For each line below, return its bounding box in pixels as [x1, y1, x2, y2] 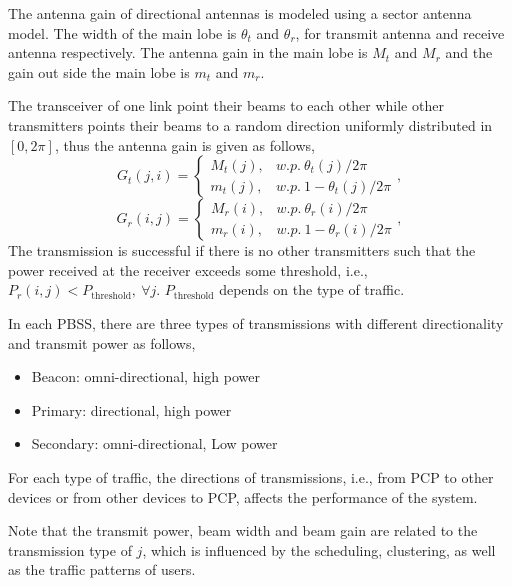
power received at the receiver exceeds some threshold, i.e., [8, 259, 368, 280]
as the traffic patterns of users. [8, 559, 196, 580]
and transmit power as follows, [8, 332, 196, 353]
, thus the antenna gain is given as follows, [54, 134, 315, 155]
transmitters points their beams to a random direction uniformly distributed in [8, 114, 493, 135]
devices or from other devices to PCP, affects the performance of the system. [8, 486, 478, 507]
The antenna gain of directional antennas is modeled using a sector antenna [8, 3, 472, 23]
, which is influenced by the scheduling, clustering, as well [142, 539, 496, 560]
